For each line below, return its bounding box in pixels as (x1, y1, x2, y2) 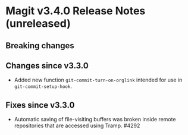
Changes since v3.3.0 (5, 61, 89, 71)
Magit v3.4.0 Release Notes (5, 4, 146, 18)
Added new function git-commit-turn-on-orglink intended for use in (14, 76, 183, 84)
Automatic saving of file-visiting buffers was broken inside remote (14, 116, 176, 123)
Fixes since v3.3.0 (5, 100, 75, 110)
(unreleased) (5, 17, 71, 30)
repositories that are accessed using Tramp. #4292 (14, 122, 140, 129)
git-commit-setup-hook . (14, 83, 73, 90)
